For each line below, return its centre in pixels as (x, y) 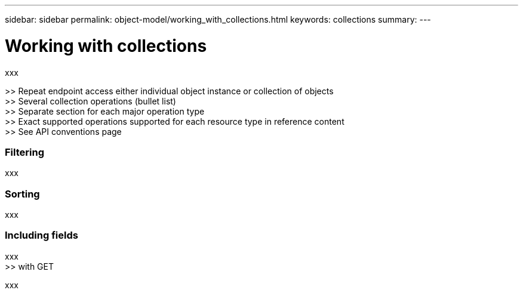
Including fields (41, 235)
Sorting (22, 194)
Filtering (24, 152)
